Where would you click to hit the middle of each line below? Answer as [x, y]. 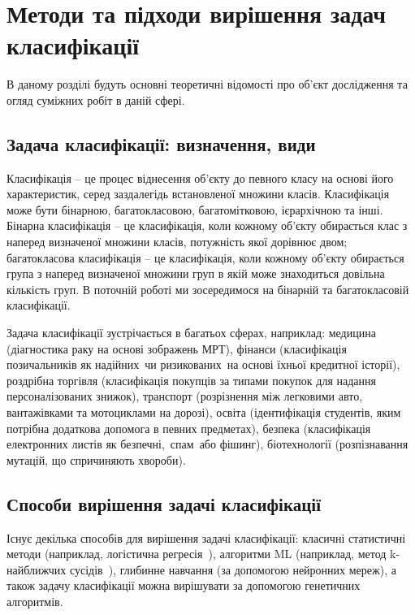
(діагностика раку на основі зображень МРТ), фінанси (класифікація [177, 348]
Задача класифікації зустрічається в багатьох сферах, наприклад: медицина [191, 333]
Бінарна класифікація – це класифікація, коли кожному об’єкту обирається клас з [207, 225]
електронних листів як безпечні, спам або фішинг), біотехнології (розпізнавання [207, 444]
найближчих [37, 569]
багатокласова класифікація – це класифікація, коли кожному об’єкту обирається [205, 257]
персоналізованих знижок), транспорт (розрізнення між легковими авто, [185, 396]
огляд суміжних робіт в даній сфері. [96, 100]
